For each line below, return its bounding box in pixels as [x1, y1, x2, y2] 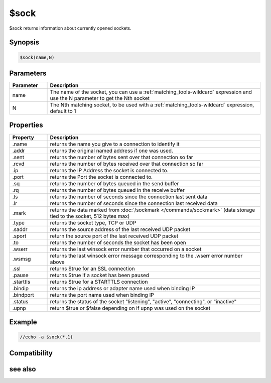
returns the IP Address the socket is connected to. [50, 167, 169, 174]
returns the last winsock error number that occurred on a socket [50, 245, 202, 252]
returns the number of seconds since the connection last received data [50, 200, 218, 207]
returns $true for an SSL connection [50, 265, 135, 272]
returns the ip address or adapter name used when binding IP [50, 285, 195, 292]
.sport [12, 232, 27, 239]
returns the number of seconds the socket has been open [50, 239, 187, 246]
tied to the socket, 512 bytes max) [50, 212, 130, 219]
